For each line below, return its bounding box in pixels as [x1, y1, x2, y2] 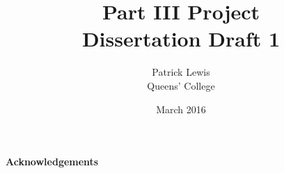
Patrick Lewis [152, 65, 210, 79]
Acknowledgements [6, 154, 99, 169]
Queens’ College [147, 78, 215, 92]
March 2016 [156, 101, 206, 116]
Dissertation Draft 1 [81, 24, 281, 53]
